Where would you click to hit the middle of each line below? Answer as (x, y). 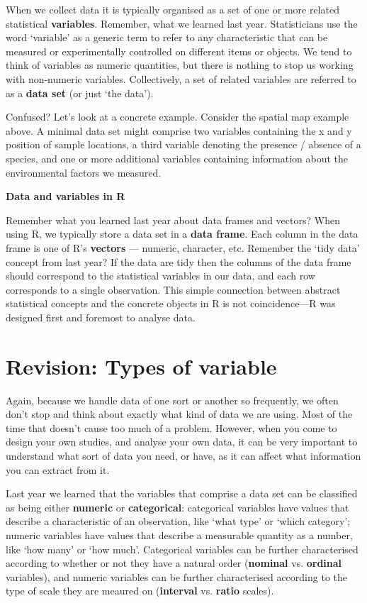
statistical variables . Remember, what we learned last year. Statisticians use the (182, 23)
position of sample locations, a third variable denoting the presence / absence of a (183, 144)
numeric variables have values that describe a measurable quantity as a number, (179, 535)
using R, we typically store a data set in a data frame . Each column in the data (182, 234)
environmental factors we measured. (84, 172)
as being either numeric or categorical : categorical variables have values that (177, 507)
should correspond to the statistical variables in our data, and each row (160, 276)
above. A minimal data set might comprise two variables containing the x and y (179, 130)
